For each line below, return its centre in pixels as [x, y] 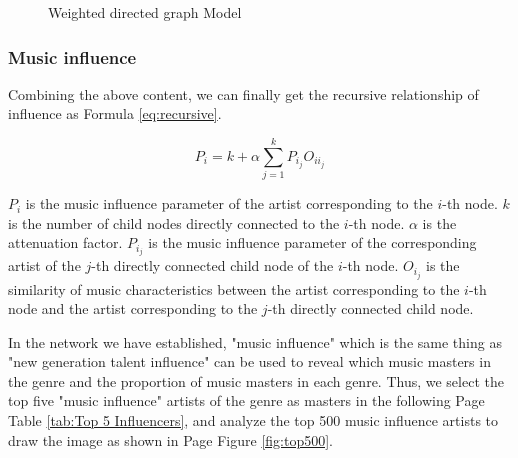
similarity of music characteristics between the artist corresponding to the [234, 288]
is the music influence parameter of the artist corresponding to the [229, 203]
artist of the [44, 265]
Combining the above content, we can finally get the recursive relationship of [243, 93]
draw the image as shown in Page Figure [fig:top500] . [170, 439]
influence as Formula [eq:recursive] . [115, 113]
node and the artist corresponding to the [133, 308]
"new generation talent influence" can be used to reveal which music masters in [249, 361]
